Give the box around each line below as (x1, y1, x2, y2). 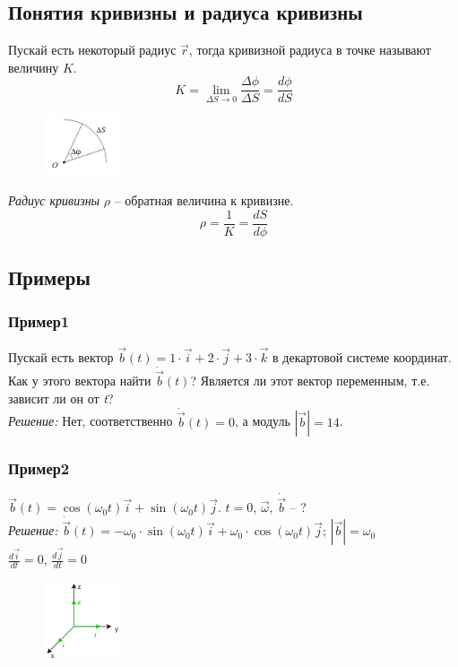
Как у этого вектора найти (8, 371, 151, 389)
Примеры (8, 264, 91, 291)
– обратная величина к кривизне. (114, 191, 294, 210)
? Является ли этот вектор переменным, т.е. (190, 371, 430, 389)
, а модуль (235, 411, 290, 430)
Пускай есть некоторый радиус (8, 40, 177, 59)
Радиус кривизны (8, 191, 100, 210)
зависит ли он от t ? (8, 388, 114, 407)
